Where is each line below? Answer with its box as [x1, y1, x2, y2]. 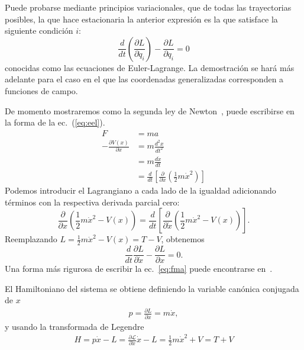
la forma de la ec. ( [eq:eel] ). [5, 116, 105, 129]
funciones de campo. [5, 84, 78, 97]
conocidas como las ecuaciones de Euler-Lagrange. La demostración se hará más [5, 61, 295, 73]
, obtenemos [161, 233, 205, 245]
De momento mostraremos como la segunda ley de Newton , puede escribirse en [5, 104, 295, 117]
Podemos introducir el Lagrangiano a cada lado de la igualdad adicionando [5, 184, 276, 197]
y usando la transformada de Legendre [5, 320, 144, 332]
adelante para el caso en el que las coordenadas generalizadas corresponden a [5, 73, 284, 85]
